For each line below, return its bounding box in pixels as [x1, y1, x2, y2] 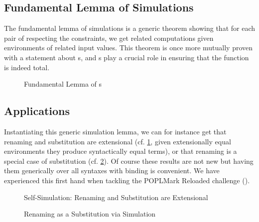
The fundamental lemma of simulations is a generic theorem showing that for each [4, 23, 255, 33]
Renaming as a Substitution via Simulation [24, 209, 156, 219]
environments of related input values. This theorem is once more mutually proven [4, 42, 253, 53]
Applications [4, 103, 70, 118]
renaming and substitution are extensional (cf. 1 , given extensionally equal [4, 136, 231, 146]
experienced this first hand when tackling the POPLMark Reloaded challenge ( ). [4, 175, 250, 185]
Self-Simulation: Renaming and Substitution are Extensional [24, 192, 208, 202]
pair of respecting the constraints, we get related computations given [4, 32, 214, 43]
